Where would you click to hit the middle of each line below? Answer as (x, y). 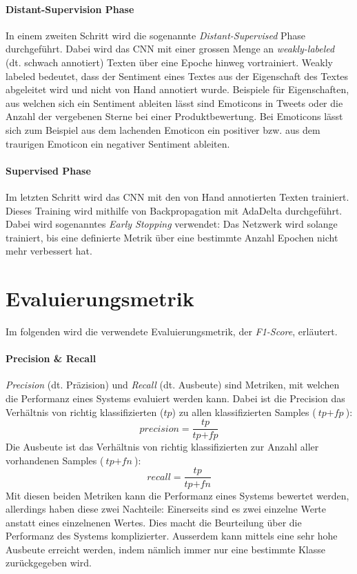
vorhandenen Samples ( (55, 460)
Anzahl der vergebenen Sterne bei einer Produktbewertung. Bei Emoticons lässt (174, 116)
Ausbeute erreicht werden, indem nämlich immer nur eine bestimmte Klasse (166, 549)
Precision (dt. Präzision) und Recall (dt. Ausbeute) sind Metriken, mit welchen (173, 385)
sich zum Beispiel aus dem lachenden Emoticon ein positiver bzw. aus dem (163, 129)
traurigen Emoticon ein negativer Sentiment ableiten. (118, 143)
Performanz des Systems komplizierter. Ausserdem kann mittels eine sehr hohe (172, 536)
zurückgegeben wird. (49, 563)
